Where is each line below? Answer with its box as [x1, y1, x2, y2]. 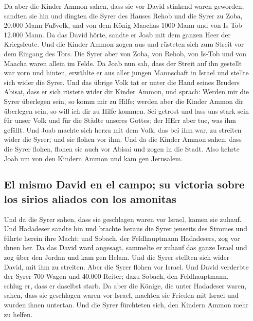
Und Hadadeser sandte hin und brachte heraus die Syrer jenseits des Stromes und [4, 223, 248, 234]
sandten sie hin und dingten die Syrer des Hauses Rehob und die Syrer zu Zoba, [4, 10, 243, 20]
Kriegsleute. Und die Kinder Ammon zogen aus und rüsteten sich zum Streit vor [4, 39, 244, 49]
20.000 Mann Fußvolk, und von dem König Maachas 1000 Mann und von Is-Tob [4, 20, 242, 30]
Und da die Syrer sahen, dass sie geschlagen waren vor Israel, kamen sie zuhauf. [4, 214, 242, 224]
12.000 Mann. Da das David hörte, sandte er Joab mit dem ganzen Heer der [4, 29, 231, 39]
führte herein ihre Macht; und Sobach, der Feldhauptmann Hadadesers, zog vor [4, 233, 240, 243]
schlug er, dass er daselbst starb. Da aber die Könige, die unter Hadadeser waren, [4, 280, 247, 290]
